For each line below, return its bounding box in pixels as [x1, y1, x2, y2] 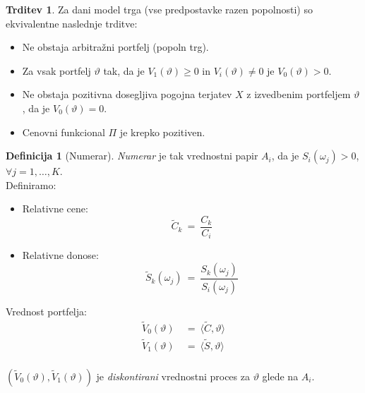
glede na [262, 368, 299, 383]
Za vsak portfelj [22, 63, 91, 78]
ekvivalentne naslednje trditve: [6, 16, 138, 30]
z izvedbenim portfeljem [246, 87, 351, 102]
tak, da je [103, 63, 145, 78]
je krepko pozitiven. [119, 124, 205, 139]
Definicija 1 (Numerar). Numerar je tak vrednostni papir [6, 148, 258, 163]
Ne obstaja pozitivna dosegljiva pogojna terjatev [22, 87, 232, 102]
